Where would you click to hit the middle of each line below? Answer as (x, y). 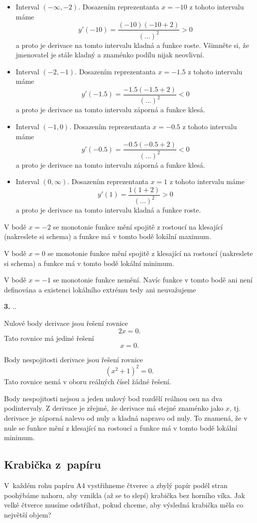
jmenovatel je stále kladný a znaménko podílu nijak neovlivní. (110, 55)
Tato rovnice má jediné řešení (49, 338)
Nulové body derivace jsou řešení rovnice (66, 323)
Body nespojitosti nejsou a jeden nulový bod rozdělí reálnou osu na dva (113, 398)
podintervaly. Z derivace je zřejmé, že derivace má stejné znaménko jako (114, 408)
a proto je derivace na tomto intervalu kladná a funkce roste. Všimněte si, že (132, 45)
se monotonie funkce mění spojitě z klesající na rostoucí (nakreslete (150, 253)
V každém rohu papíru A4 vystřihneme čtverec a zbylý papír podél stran (116, 485)
